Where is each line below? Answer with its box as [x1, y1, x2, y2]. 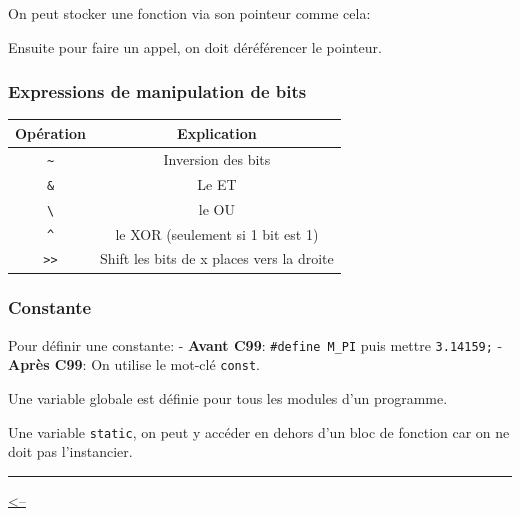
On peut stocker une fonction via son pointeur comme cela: [8, 3, 371, 23]
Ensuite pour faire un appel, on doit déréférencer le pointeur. [8, 36, 382, 57]
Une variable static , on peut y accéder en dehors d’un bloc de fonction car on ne [8, 421, 510, 442]
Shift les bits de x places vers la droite [100, 248, 334, 269]
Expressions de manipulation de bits [8, 79, 307, 104]
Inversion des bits [163, 148, 271, 169]
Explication [177, 122, 257, 143]
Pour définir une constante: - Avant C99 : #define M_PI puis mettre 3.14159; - [8, 334, 503, 355]
